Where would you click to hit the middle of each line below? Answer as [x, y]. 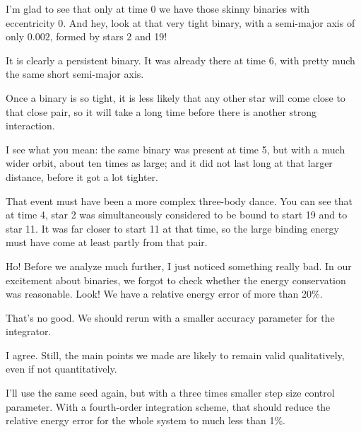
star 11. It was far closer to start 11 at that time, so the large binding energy [172, 228]
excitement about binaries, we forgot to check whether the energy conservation [176, 280]
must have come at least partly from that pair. [107, 242]
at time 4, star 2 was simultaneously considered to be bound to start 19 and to [177, 215]
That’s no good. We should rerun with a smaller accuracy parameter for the [170, 317]
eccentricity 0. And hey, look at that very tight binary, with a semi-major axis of [180, 22]
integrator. [29, 331]
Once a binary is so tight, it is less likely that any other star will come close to [176, 97]
